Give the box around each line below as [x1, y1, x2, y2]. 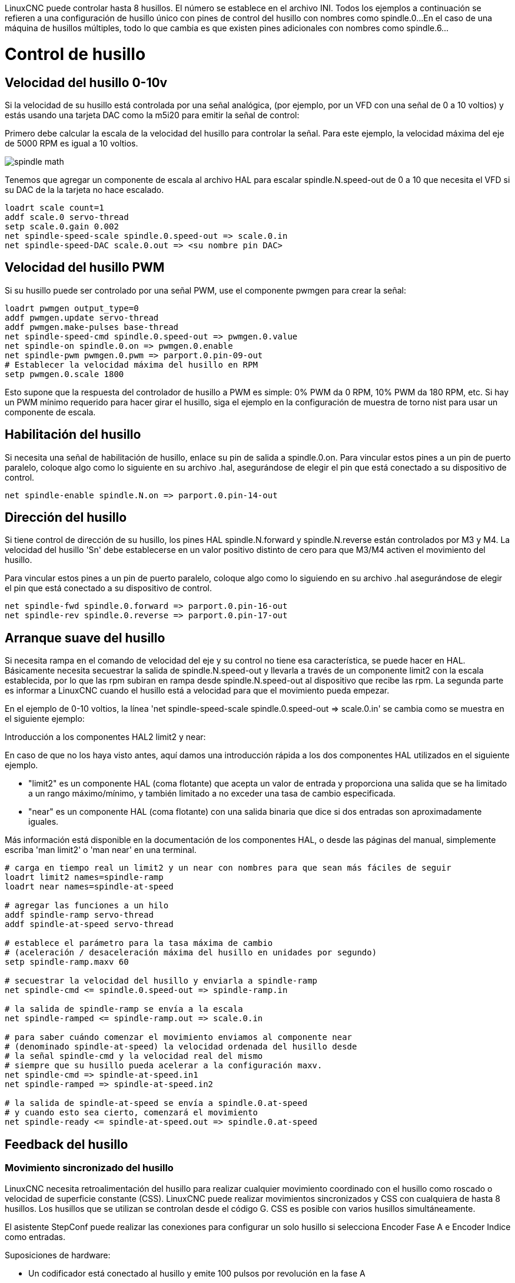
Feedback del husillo [5, 1137, 128, 1152]
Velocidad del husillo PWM [5, 260, 165, 275]
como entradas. [5, 1231, 65, 1242]
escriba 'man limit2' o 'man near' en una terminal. [5, 845, 197, 855]
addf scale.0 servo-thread [5, 212, 129, 222]
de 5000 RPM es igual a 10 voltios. [5, 138, 138, 148]
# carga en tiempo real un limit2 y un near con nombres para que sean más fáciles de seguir [5, 863, 451, 873]
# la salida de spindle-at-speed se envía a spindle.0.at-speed [5, 1098, 308, 1108]
